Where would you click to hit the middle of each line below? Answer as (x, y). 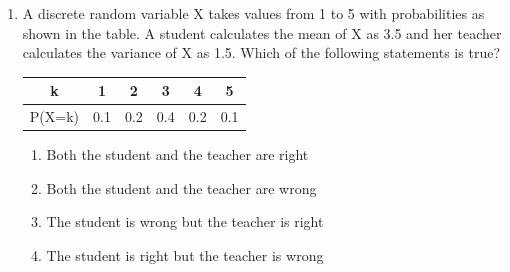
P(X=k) (54, 116)
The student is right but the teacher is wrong (185, 255)
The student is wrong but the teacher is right (185, 221)
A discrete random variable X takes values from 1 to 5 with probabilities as (253, 13)
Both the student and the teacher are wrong (181, 187)
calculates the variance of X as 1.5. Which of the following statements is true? (261, 52)
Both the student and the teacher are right (177, 154)
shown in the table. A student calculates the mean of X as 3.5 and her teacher (262, 32)
